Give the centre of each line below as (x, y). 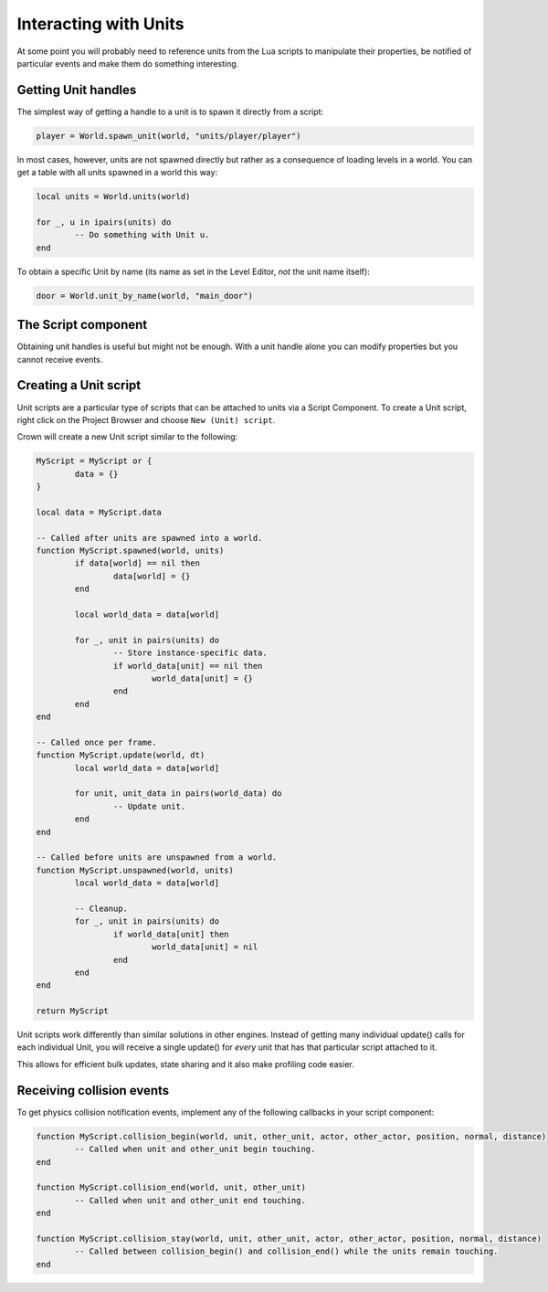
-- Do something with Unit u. (142, 235)
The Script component (82, 325)
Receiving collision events (93, 1091)
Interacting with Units (100, 24)
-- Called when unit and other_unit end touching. (190, 1200)
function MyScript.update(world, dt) (121, 755)
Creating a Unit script (79, 385)
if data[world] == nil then (137, 563)
